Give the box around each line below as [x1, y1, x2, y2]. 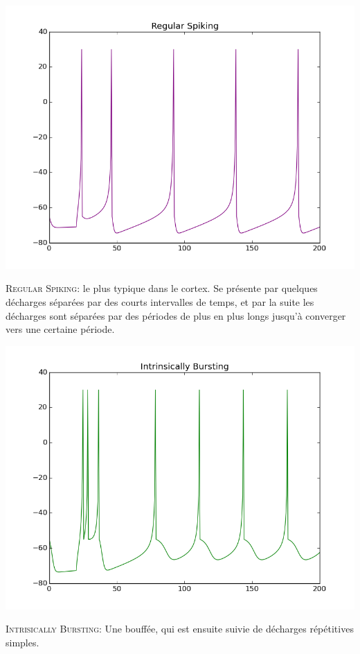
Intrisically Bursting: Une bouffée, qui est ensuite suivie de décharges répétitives [6, 621, 354, 636]
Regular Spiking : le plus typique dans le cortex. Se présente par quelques [6, 281, 318, 295]
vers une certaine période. [6, 322, 115, 336]
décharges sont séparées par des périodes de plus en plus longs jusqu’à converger [6, 308, 346, 322]
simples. [6, 635, 39, 649]
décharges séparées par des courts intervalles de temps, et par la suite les [6, 295, 314, 309]
